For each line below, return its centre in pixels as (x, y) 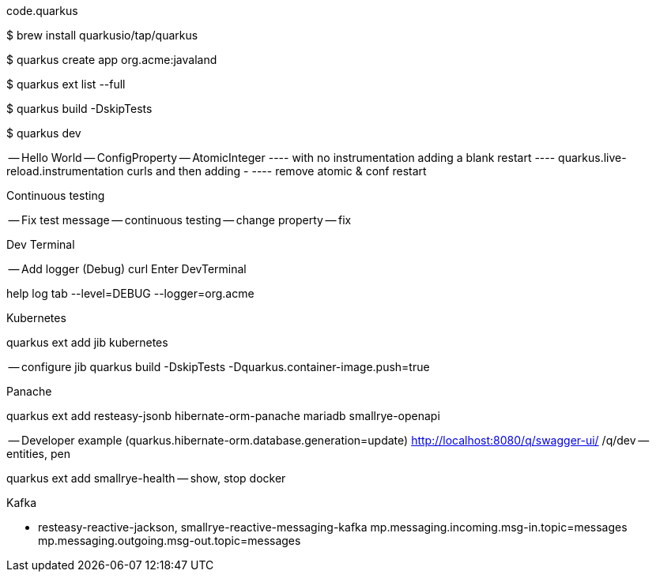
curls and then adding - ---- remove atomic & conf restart (277, 171)
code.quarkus (42, 11)
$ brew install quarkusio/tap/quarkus (102, 35)
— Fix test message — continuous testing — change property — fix (180, 220)
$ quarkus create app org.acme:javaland (112, 60)
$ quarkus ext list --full (66, 84)
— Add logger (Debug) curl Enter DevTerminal (127, 269)
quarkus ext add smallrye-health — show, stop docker (146, 478)
